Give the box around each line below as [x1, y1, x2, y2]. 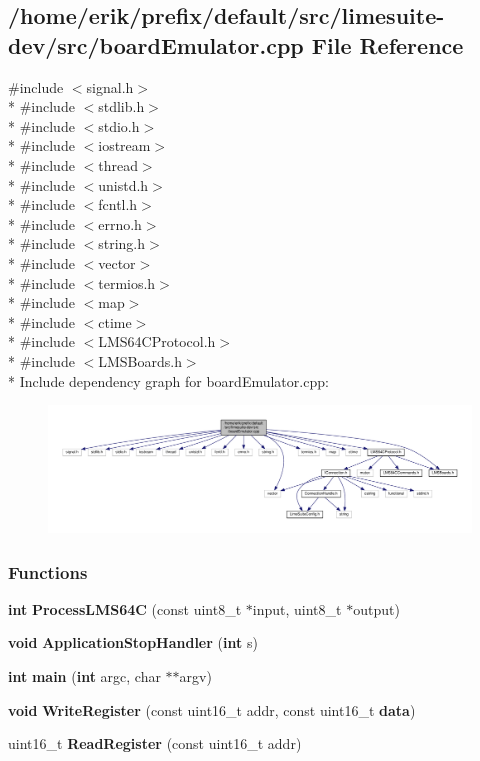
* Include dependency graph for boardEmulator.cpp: [8, 370, 329, 391]
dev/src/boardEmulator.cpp [8, 29, 304, 60]
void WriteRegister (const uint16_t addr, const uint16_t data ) [8, 699, 416, 720]
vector [98, 252, 136, 273]
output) [353, 598, 400, 619]
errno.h [98, 213, 142, 234]
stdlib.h [98, 96, 145, 117]
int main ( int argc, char [8, 666, 161, 687]
